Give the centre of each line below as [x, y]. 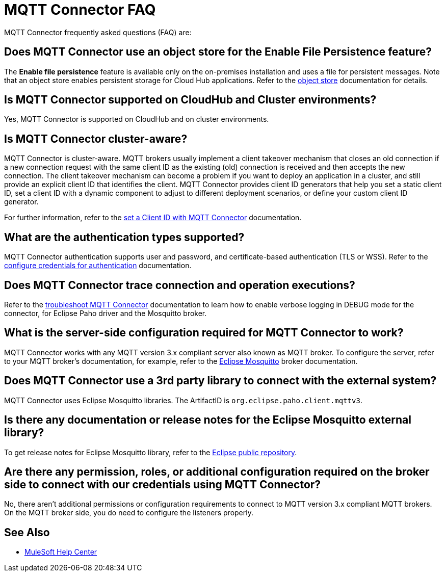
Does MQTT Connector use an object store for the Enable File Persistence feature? [218, 52]
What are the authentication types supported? [124, 237]
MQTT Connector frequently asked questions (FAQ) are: [98, 32]
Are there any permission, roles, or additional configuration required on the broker [217, 472]
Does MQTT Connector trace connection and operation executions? [180, 285]
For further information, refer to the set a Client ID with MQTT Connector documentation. [153, 218]
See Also [27, 532]
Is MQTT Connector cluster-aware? [96, 139]
